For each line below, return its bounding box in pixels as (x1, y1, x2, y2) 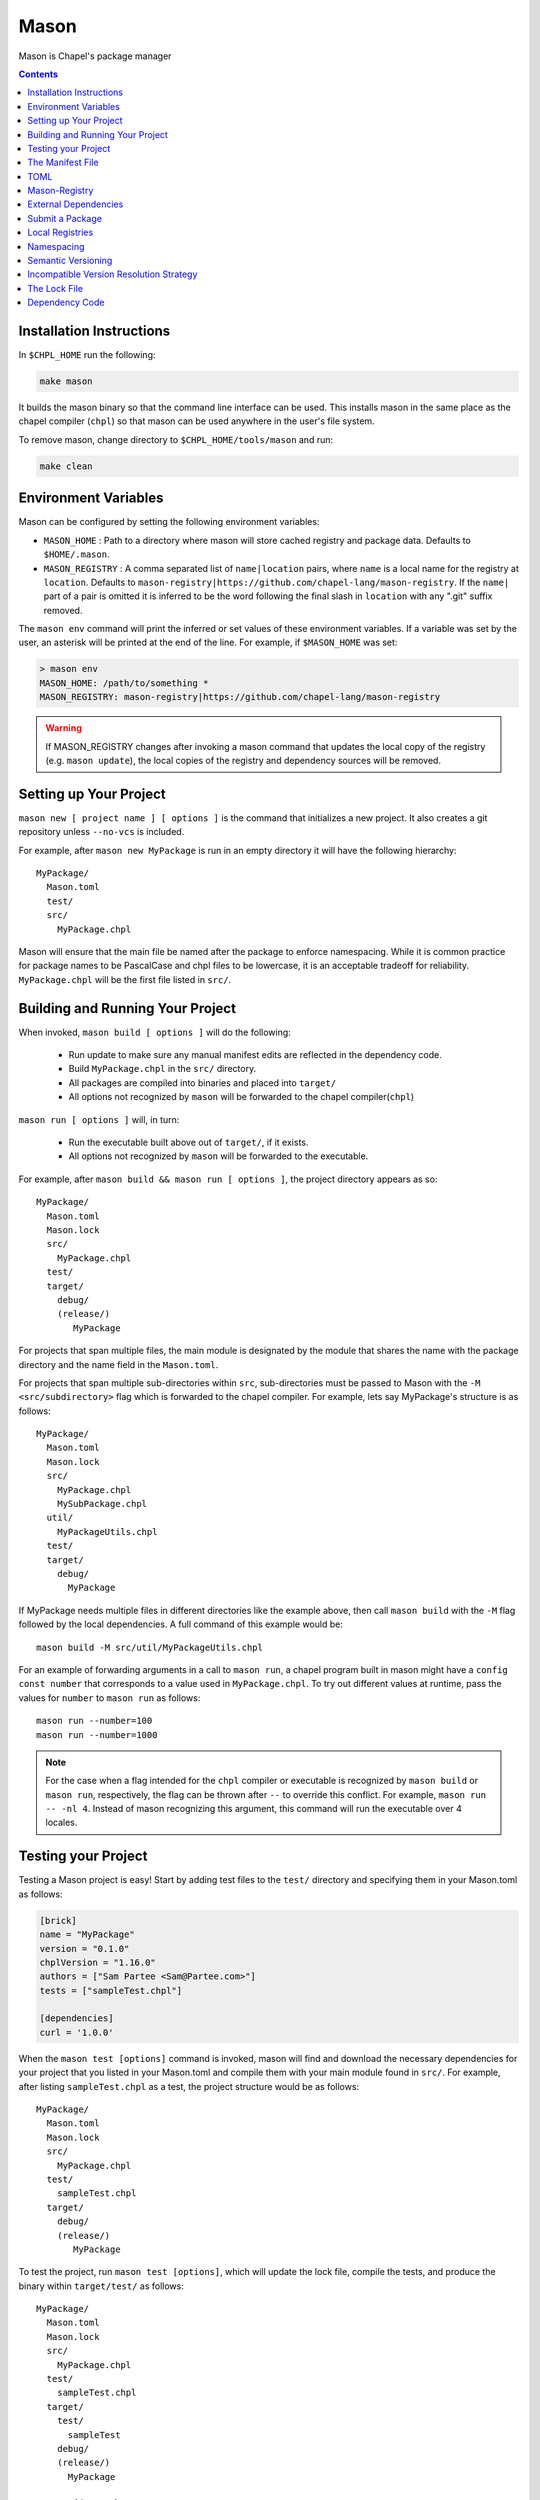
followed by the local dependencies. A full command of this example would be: (18, 1618, 344, 1630)
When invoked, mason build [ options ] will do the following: (18, 1026, 292, 1038)
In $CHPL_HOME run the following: (18, 349, 156, 361)
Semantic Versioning (27, 255, 113, 267)
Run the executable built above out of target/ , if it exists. (68, 1136, 309, 1149)
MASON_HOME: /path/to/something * (39, 677, 209, 689)
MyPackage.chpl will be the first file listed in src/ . (18, 973, 232, 985)
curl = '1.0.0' (39, 2026, 114, 2038)
